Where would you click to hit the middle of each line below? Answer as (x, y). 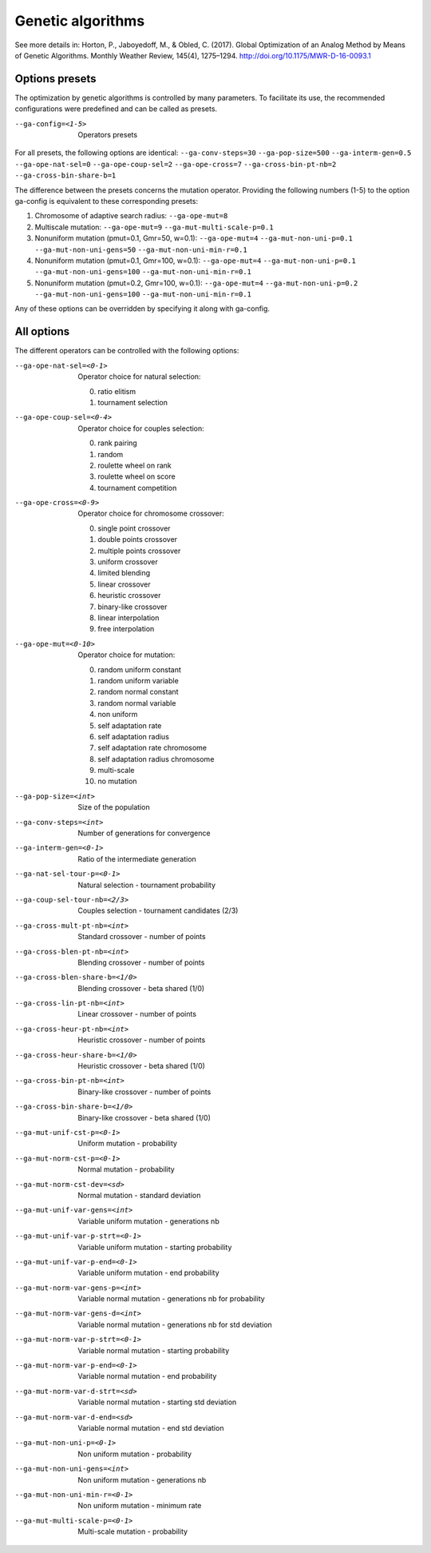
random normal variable (137, 703)
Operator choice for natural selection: (139, 376)
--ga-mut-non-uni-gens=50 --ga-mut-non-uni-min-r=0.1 (141, 249)
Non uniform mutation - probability (134, 1454)
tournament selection (132, 402)
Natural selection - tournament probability (146, 885)
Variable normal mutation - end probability (147, 1376)
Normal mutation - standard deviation (139, 1195)
